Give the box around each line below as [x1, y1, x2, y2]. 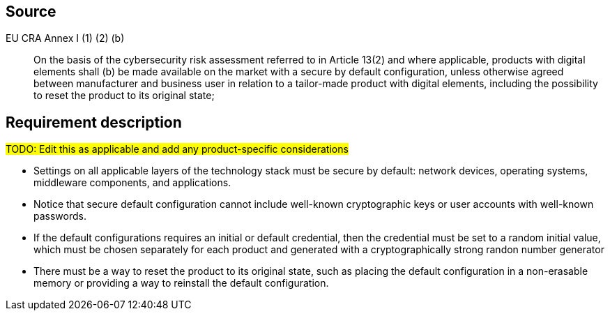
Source [6, 3, 56, 20]
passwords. [33, 210, 86, 223]
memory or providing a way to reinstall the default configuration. [33, 277, 329, 289]
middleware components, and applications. [33, 176, 231, 189]
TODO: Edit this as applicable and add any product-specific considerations [6, 143, 349, 156]
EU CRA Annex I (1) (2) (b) [6, 32, 125, 45]
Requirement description [6, 113, 182, 131]
